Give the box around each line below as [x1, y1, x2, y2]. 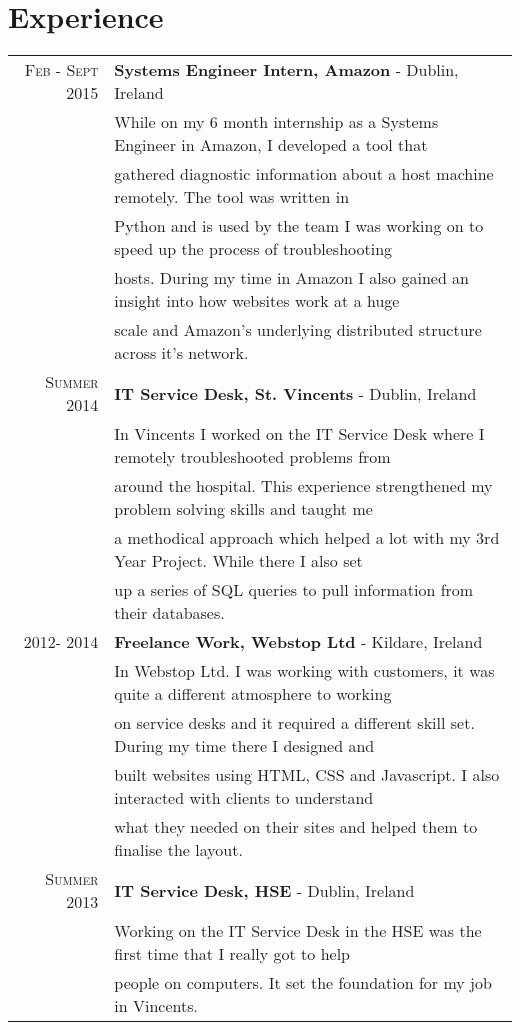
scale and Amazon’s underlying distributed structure [114, 318, 482, 342]
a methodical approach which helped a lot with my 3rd [114, 526, 500, 550]
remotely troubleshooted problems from [114, 445, 391, 469]
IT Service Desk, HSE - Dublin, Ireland [114, 878, 415, 902]
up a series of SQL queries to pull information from [114, 578, 474, 602]
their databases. [114, 601, 225, 625]
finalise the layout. [114, 838, 243, 862]
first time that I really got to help [114, 942, 351, 966]
